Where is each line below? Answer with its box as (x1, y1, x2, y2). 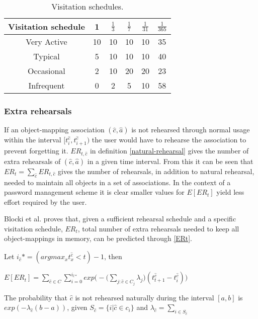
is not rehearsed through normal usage (131, 124, 250, 135)
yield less (216, 187, 244, 197)
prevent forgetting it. (4, 145, 68, 155)
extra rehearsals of (4, 155, 61, 166)
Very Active (26, 36, 67, 47)
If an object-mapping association (4, 124, 105, 135)
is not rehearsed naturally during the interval (75, 292, 214, 302)
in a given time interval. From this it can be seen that (87, 155, 253, 166)
